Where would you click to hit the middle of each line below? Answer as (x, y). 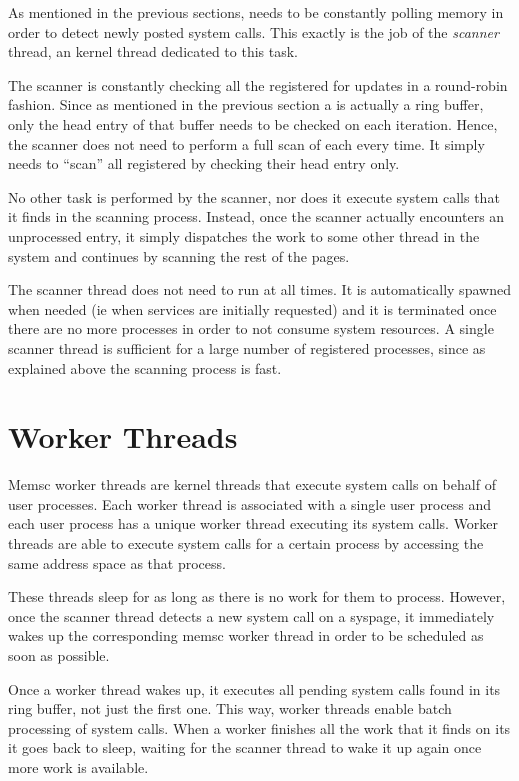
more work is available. (78, 766)
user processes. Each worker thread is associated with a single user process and (250, 503)
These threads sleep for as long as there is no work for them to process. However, (257, 596)
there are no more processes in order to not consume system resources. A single (251, 328)
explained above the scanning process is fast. (145, 367)
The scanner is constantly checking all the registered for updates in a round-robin (258, 84)
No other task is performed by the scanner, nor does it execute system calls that (254, 196)
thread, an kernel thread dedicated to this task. (153, 51)
